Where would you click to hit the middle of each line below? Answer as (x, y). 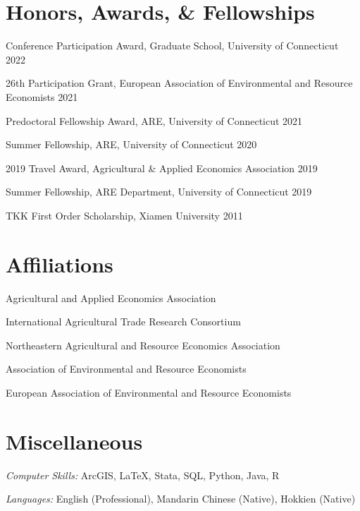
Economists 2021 (42, 96)
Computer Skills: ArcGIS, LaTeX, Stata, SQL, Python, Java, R (143, 475)
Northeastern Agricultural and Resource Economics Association (143, 345)
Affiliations (60, 264)
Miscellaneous (74, 441)
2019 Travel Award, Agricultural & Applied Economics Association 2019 (162, 168)
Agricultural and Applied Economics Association (111, 297)
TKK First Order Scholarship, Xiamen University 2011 (124, 215)
